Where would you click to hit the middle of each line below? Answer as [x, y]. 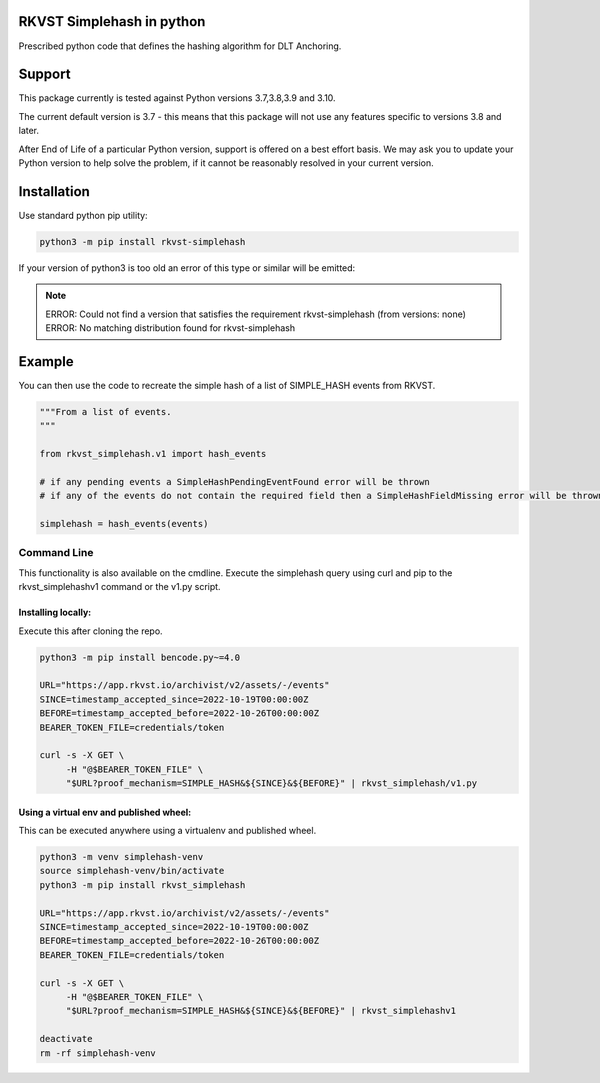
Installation [54, 191]
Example [46, 361]
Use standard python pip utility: [83, 215]
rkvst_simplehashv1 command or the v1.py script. [119, 587]
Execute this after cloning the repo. [91, 631]
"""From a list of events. [105, 411]
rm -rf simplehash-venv [98, 1053]
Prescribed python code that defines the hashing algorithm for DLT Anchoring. [180, 46]
